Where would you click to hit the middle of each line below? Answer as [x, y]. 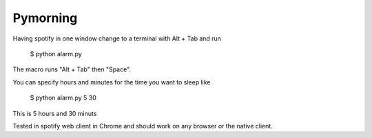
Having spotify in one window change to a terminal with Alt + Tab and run [117, 38]
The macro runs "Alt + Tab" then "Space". [72, 69]
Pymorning [45, 18]
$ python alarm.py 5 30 [63, 98]
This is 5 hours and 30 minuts [55, 113]
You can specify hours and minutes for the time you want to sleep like [112, 82]
